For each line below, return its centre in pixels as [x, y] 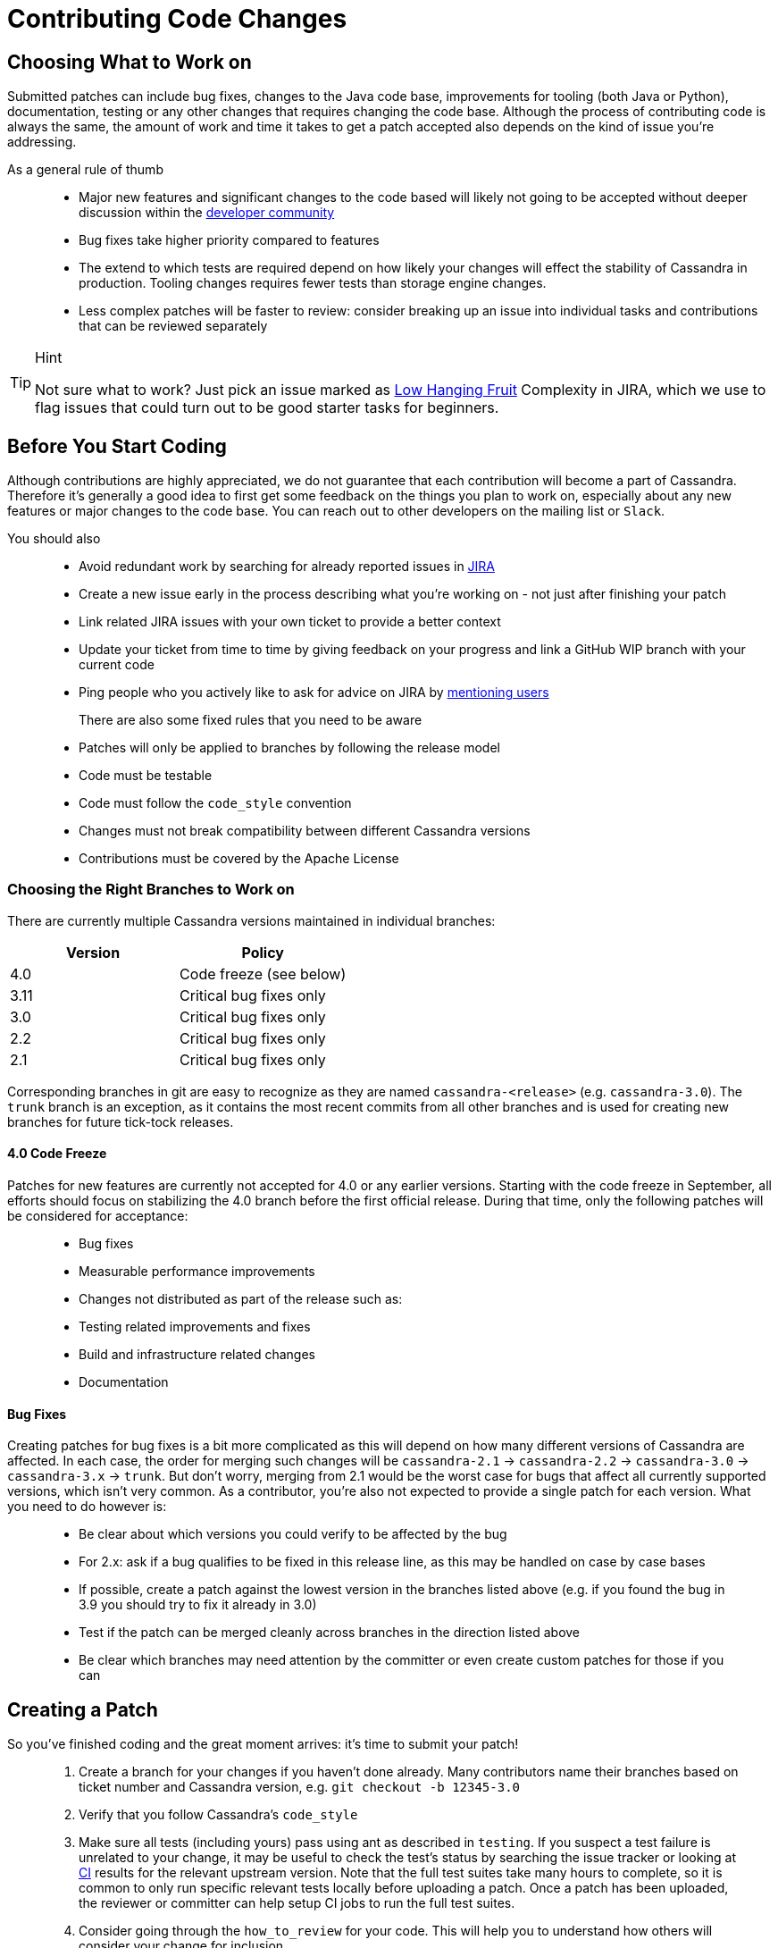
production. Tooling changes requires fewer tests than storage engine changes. [313, 283]
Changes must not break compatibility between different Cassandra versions [305, 831]
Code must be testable [146, 776]
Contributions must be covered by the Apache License [239, 859]
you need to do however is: [87, 1507]
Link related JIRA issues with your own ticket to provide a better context [290, 622]
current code [117, 665]
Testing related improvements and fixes [195, 1326]
